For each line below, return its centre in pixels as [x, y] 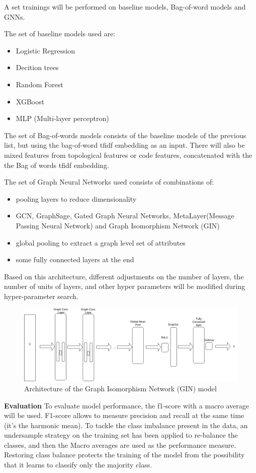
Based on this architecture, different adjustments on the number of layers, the [124, 276]
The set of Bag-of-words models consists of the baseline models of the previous [125, 135]
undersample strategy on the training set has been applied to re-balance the [121, 435]
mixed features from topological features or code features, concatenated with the [128, 155]
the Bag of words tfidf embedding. [57, 165]
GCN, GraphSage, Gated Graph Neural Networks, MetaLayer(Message [125, 216]
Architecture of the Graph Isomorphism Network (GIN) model [120, 388]
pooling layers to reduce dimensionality [76, 198]
